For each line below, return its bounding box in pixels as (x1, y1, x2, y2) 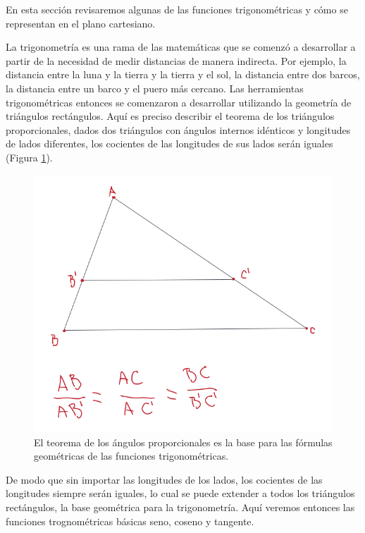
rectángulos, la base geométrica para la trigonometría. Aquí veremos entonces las (6, 500, 355, 515)
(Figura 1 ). (6, 149, 53, 164)
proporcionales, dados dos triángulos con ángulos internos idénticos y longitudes (6, 122, 351, 137)
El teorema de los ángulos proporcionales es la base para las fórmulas (34, 434, 333, 449)
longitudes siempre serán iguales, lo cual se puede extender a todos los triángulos (6, 486, 355, 501)
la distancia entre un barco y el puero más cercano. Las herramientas (6, 80, 304, 95)
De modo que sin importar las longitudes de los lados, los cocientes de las (6, 472, 323, 486)
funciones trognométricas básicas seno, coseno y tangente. (6, 513, 254, 528)
